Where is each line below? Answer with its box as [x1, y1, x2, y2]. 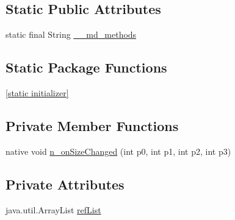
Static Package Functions [5, 58, 167, 77]
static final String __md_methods [5, 28, 137, 41]
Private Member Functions [5, 116, 179, 135]
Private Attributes [5, 174, 125, 193]
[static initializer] [5, 87, 69, 99]
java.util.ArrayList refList [5, 203, 101, 216]
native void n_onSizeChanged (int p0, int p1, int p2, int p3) [5, 144, 231, 157]
